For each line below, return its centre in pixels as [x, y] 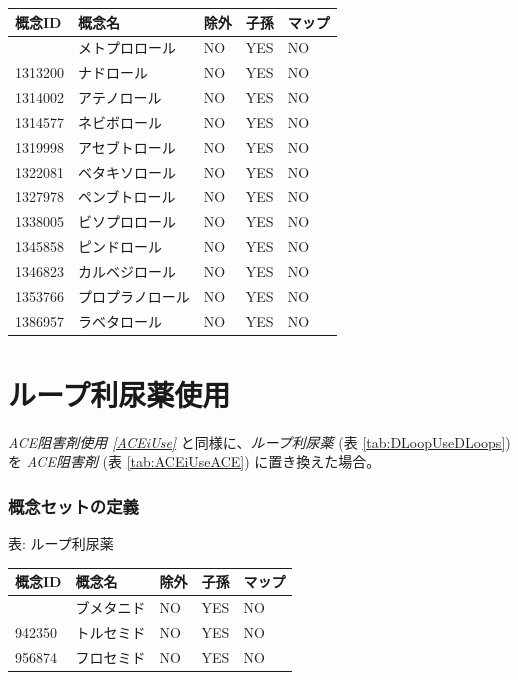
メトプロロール [127, 47]
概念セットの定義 [73, 505]
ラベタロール [120, 320]
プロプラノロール [134, 295]
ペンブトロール [127, 196]
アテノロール [120, 97]
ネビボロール [120, 121]
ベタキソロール [127, 171]
